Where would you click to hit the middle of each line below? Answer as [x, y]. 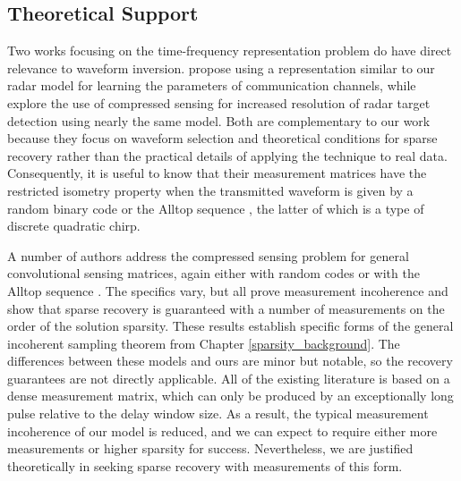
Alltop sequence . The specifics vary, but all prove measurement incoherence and [228, 290]
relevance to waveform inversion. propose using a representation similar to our [221, 68]
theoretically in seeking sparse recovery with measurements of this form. [205, 465]
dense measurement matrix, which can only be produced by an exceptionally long [230, 396]
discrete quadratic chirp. [74, 226]
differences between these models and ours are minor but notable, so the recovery [230, 361]
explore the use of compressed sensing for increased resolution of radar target [219, 102]
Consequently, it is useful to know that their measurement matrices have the [217, 173]
